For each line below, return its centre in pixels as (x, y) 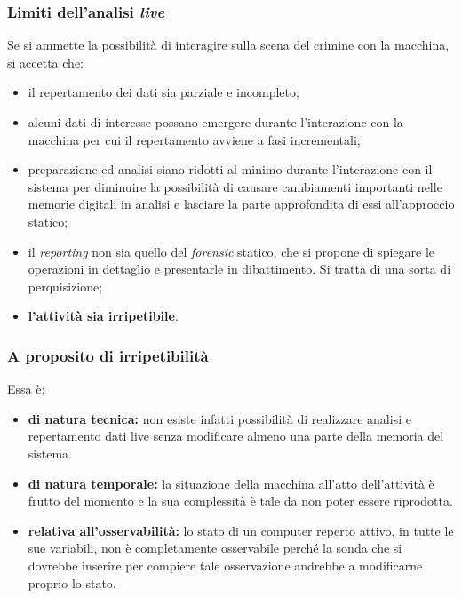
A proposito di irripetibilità (108, 355)
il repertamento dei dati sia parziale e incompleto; (163, 92)
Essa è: (26, 389)
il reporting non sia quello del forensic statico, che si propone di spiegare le (231, 251)
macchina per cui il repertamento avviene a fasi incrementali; (194, 139)
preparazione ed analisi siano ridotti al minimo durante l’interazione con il (230, 169)
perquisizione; (65, 286)
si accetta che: (45, 62)
